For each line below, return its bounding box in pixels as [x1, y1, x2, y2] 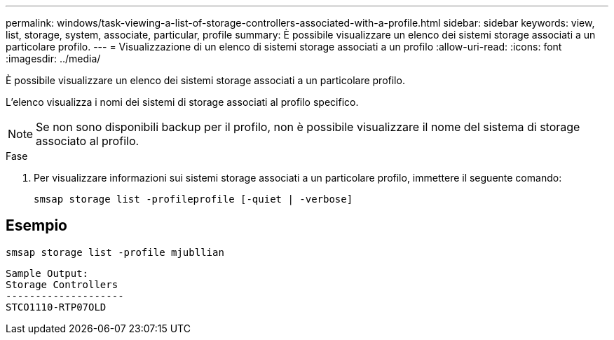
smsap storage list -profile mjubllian [6, 246, 224, 258]
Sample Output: [6, 267, 89, 279]
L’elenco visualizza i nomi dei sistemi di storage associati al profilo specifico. [6, 96, 359, 108]
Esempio [6, 217, 67, 235]
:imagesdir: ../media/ [6, 53, 101, 64]
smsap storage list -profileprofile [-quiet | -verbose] [34, 193, 353, 205]
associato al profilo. [36, 134, 139, 148]
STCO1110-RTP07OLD [6, 301, 107, 313]
